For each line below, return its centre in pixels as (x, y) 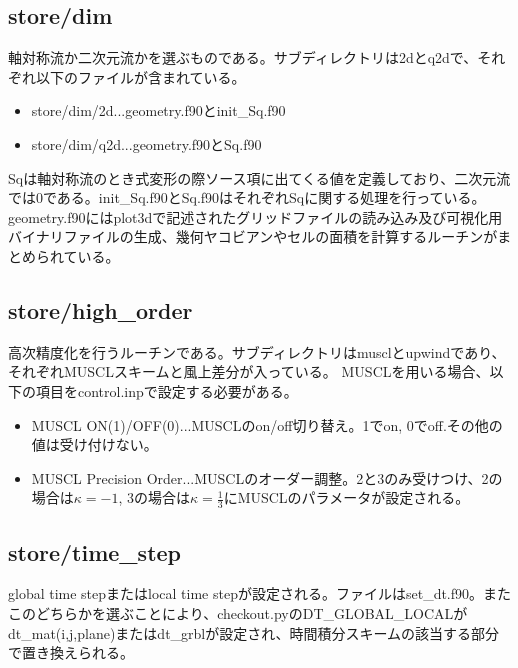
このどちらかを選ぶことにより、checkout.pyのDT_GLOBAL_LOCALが (238, 612)
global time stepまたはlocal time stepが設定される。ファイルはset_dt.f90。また (260, 593)
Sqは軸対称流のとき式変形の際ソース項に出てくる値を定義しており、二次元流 (259, 177)
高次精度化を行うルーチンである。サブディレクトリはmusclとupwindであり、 (257, 351)
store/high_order (100, 309)
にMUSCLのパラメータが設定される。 (346, 497)
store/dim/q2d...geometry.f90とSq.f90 (146, 143)
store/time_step (95, 551)
